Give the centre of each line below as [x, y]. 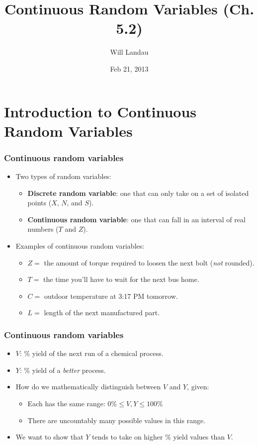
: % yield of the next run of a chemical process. [91, 353]
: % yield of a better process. [63, 370]
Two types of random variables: [63, 176]
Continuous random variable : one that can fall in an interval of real [136, 219]
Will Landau [129, 52]
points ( [40, 203]
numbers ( [43, 229]
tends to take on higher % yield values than [159, 437]
